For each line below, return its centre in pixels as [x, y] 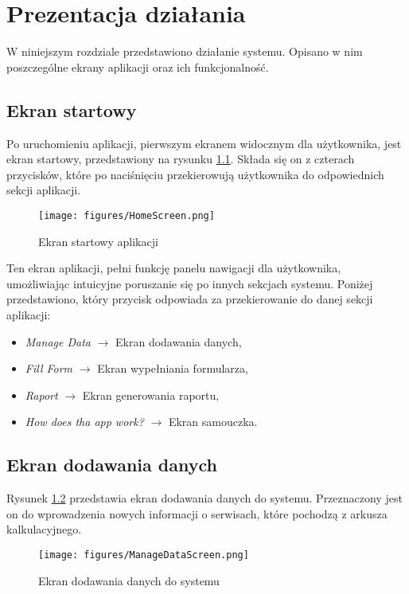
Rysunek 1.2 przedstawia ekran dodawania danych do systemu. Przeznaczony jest [204, 498]
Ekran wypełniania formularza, [173, 368]
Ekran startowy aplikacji [98, 241]
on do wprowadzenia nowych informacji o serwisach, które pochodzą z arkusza [197, 513]
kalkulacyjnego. [44, 529]
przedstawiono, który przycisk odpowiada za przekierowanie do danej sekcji [190, 299]
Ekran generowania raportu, [151, 395]
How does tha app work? [84, 422]
